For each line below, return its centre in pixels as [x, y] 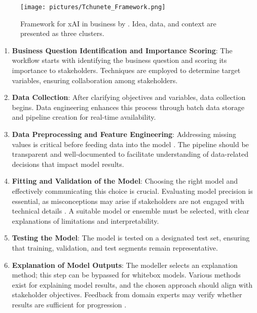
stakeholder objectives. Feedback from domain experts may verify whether [127, 294]
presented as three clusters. [62, 33]
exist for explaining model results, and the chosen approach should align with [132, 284]
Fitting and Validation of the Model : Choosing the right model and [125, 181]
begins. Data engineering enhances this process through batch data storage [128, 107]
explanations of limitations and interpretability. [85, 220]
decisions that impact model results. [68, 164]
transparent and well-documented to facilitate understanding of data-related [130, 154]
